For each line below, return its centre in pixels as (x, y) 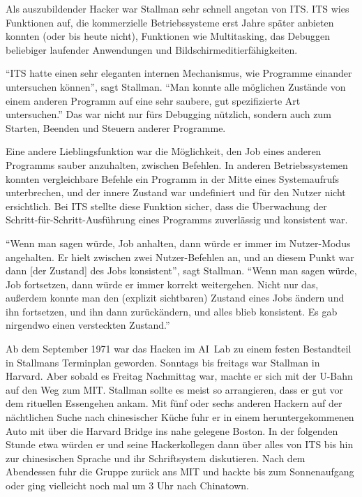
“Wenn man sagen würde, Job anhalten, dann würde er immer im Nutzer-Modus (178, 243)
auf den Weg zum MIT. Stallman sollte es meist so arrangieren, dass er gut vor (175, 389)
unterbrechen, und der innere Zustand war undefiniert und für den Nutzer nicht (176, 192)
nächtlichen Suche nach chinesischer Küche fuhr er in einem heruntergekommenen (180, 417)
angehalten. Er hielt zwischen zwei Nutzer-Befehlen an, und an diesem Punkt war (180, 257)
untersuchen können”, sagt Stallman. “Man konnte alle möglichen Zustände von (176, 86)
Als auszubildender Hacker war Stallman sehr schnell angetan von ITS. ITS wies (178, 8)
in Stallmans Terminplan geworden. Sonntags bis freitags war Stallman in (163, 362)
